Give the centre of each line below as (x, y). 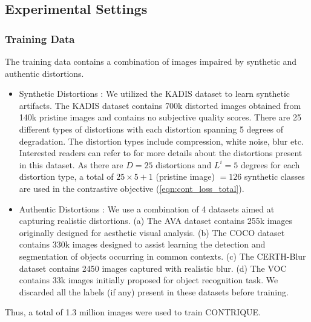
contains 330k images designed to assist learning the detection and (142, 244)
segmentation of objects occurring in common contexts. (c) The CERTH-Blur (162, 256)
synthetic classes (274, 176)
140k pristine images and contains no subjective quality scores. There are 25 (160, 117)
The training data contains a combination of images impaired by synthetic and (151, 61)
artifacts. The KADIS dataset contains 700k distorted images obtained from (160, 105)
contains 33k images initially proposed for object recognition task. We (149, 280)
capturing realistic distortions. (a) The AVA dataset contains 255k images (156, 221)
